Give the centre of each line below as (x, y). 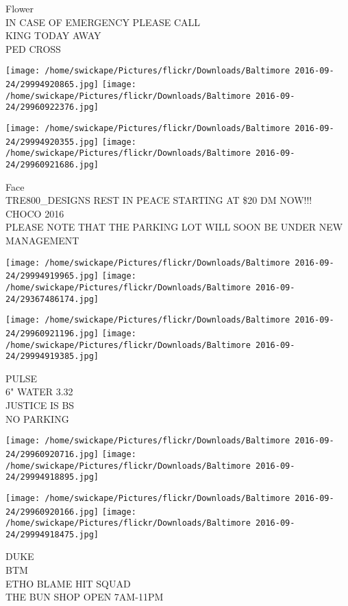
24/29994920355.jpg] (52, 142)
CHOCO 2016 (35, 213)
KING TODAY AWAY (53, 35)
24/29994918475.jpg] (52, 534)
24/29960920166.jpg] (52, 512)
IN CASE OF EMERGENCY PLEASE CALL (103, 22)
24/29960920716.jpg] (52, 454)
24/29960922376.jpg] (52, 107)
